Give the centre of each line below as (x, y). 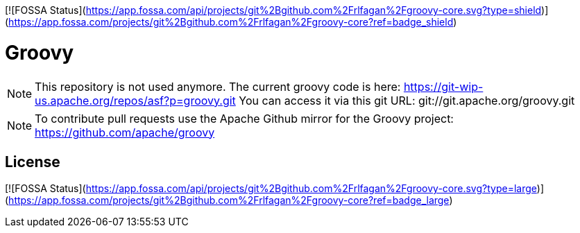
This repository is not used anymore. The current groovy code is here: (218, 86)
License (33, 162)
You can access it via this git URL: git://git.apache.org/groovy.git (407, 100)
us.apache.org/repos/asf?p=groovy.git (135, 100)
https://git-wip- (443, 86)
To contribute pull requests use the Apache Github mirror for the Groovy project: (244, 118)
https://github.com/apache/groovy (125, 132)
